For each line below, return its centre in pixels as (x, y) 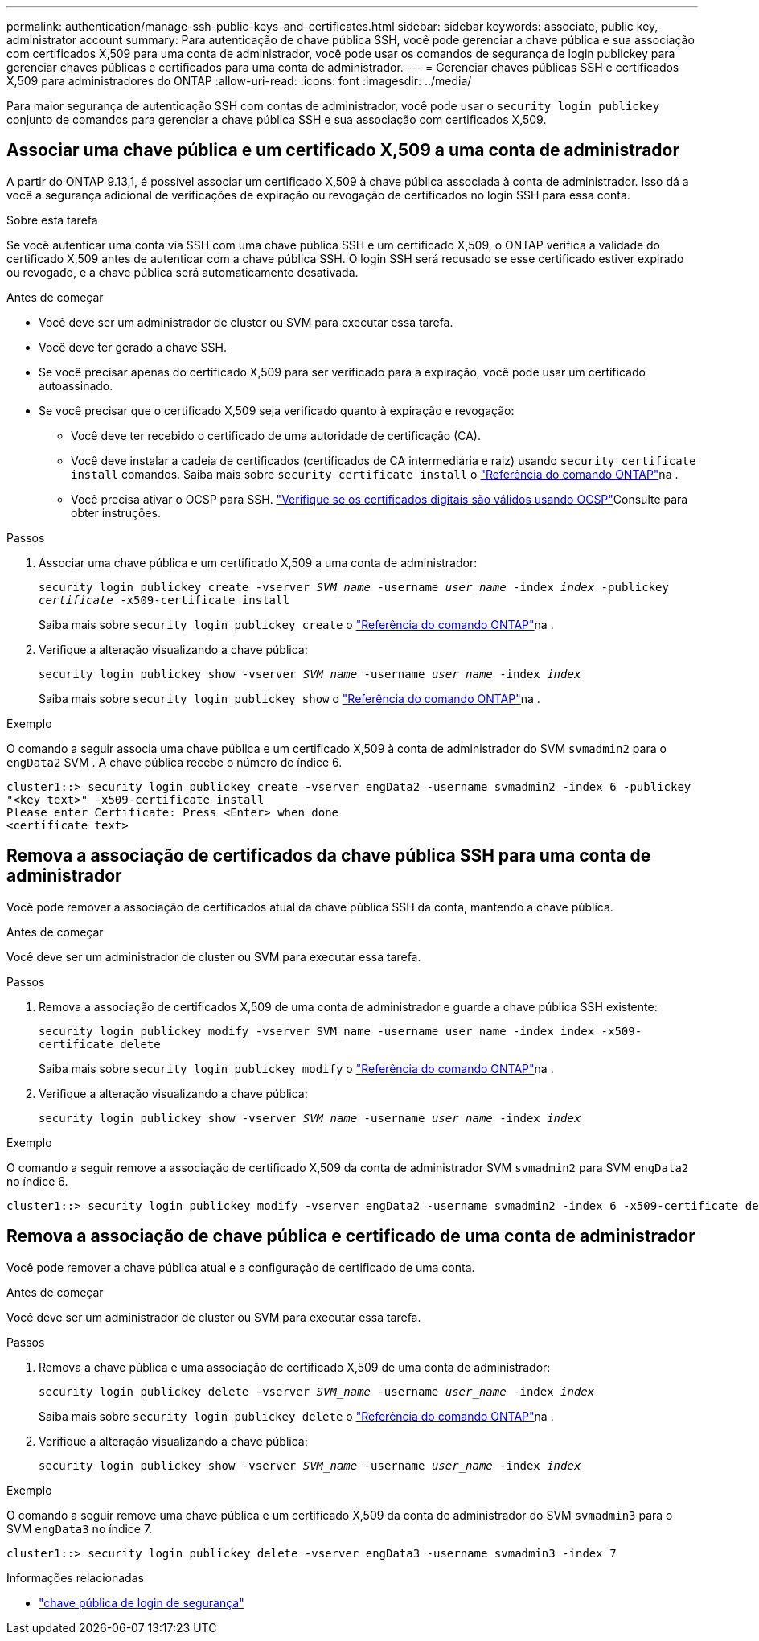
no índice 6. (37, 1181)
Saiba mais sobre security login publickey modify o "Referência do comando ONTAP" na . (296, 1068)
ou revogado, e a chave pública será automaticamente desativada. (183, 272)
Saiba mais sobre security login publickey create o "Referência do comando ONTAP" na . (296, 624)
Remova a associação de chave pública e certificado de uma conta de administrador (351, 1236)
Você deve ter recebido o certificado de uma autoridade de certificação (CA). (276, 435)
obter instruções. (116, 512)
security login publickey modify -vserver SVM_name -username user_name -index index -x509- (341, 1031)
